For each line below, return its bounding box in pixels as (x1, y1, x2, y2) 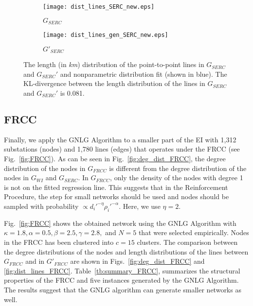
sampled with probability (4, 201, 79, 211)
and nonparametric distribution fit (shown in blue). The (60, 68, 227, 79)
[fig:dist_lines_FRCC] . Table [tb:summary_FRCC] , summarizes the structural (4, 265, 240, 275)
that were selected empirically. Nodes (138, 227, 249, 238)
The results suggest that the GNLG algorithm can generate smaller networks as (4, 284, 241, 294)
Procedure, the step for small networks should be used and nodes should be (4, 191, 229, 202)
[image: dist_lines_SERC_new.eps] (43, 3, 155, 10)
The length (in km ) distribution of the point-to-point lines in (23, 59, 204, 69)
